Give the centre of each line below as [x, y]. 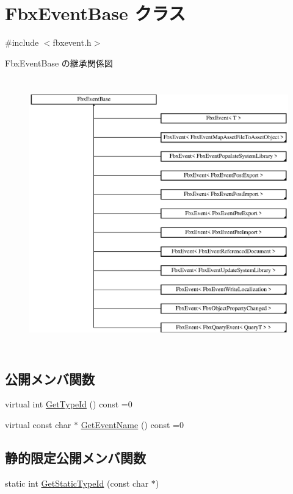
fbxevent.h [72, 42]
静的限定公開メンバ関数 [75, 457]
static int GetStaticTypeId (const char [77, 483]
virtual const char [38, 424]
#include [22, 42]
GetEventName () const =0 [132, 424]
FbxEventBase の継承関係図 [59, 63]
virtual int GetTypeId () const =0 [69, 404]
